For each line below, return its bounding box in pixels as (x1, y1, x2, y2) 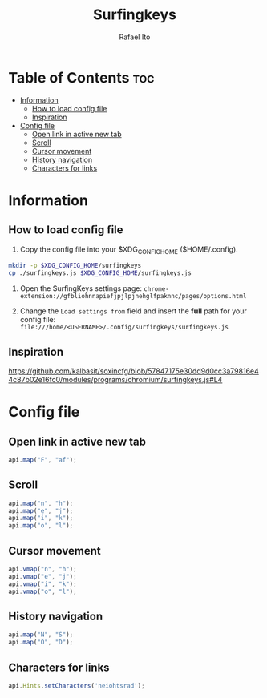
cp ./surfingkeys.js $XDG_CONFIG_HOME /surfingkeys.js (8, 269, 192, 277)
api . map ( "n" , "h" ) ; (8, 499, 74, 507)
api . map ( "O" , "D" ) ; (8, 639, 74, 647)
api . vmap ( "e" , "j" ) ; (8, 572, 78, 580)
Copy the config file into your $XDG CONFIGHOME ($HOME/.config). (19, 244, 238, 256)
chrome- (144, 285, 170, 293)
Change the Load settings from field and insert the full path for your (19, 306, 247, 316)
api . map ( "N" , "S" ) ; (8, 631, 74, 639)
